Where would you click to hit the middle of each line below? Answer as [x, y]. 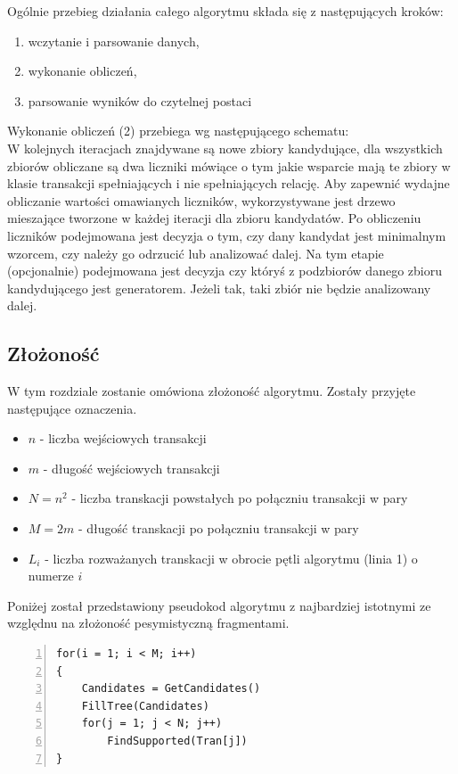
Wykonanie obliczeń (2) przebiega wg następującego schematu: [178, 131]
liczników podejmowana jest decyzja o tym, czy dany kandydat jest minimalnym [227, 235]
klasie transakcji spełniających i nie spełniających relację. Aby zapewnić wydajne [229, 183]
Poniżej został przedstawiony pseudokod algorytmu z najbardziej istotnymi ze [219, 605]
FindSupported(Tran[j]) [177, 741]
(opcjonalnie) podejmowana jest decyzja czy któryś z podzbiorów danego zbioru [225, 271]
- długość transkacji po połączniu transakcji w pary [219, 528]
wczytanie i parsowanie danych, [114, 41]
